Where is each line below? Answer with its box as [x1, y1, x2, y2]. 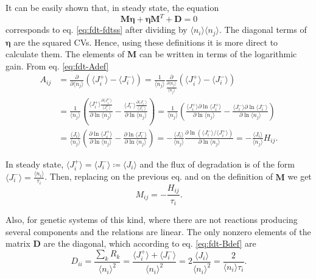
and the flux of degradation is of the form [139, 157, 295, 170]
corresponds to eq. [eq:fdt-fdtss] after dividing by [5, 23, 188, 36]
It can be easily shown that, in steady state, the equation [5, 1, 219, 13]
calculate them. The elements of [5, 48, 125, 60]
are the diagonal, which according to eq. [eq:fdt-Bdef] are [43, 237, 256, 250]
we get [287, 170, 312, 183]
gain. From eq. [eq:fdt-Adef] [5, 59, 109, 72]
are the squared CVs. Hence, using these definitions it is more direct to [13, 35, 278, 48]
